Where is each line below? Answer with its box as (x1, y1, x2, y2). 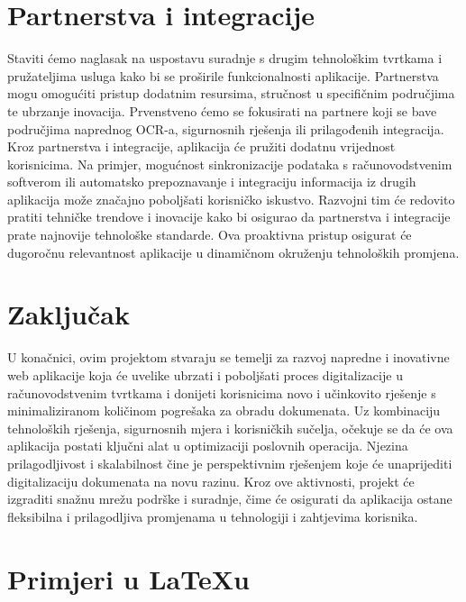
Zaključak (7, 296, 130, 333)
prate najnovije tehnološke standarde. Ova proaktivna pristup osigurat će (7, 225, 412, 244)
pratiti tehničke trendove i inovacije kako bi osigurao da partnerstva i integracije (7, 207, 451, 226)
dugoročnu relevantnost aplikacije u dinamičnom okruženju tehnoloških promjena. (7, 242, 460, 261)
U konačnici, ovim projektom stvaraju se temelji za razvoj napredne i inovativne (7, 348, 450, 367)
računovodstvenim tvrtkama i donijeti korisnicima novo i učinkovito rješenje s (7, 383, 436, 402)
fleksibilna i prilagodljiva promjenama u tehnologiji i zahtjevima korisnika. (7, 506, 418, 525)
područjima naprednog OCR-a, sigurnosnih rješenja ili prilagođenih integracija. (7, 119, 444, 138)
